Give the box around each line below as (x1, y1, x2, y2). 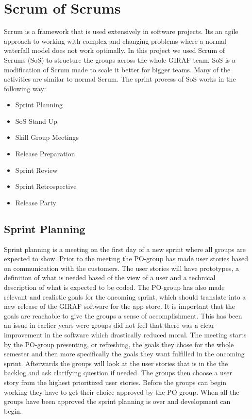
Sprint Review (15, 165, 58, 175)
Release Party (15, 197, 56, 207)
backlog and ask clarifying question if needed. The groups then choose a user (4, 368, 232, 378)
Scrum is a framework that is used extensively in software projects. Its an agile (4, 26, 238, 36)
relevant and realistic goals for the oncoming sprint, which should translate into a (4, 291, 246, 302)
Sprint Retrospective (15, 181, 77, 191)
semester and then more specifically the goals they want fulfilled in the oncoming (4, 349, 245, 359)
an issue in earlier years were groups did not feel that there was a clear (4, 320, 215, 330)
